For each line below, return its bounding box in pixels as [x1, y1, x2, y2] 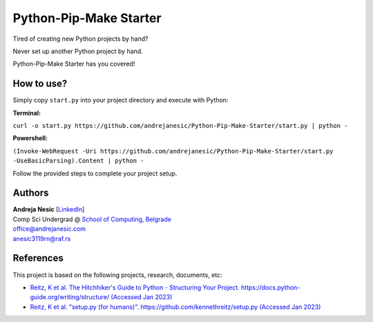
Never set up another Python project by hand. [12, 47, 143, 55]
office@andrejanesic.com [12, 225, 86, 233]
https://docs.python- [240, 283, 300, 292]
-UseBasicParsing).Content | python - [12, 157, 144, 165]
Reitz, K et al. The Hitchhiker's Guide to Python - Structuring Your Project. [30, 283, 240, 292]
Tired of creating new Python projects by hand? [12, 35, 149, 43]
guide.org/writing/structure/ [30, 293, 110, 301]
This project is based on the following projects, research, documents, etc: [12, 270, 222, 279]
